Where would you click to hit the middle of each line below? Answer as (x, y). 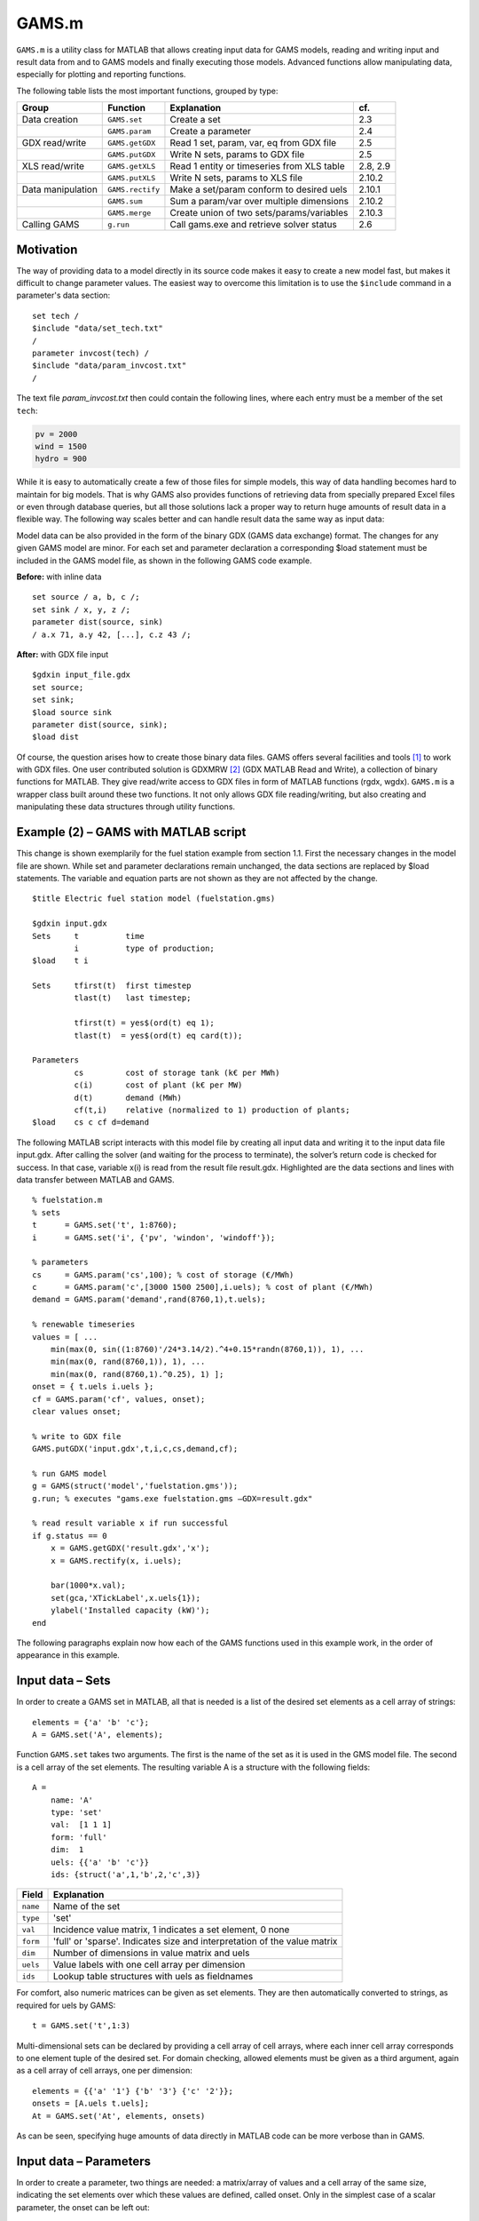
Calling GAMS (51, 225)
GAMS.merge (130, 213)
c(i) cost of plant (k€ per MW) (158, 1085)
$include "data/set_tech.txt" (98, 328)
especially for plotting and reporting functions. (101, 75)
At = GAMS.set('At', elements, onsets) (119, 2116)
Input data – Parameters (83, 2161)
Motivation (47, 249)
